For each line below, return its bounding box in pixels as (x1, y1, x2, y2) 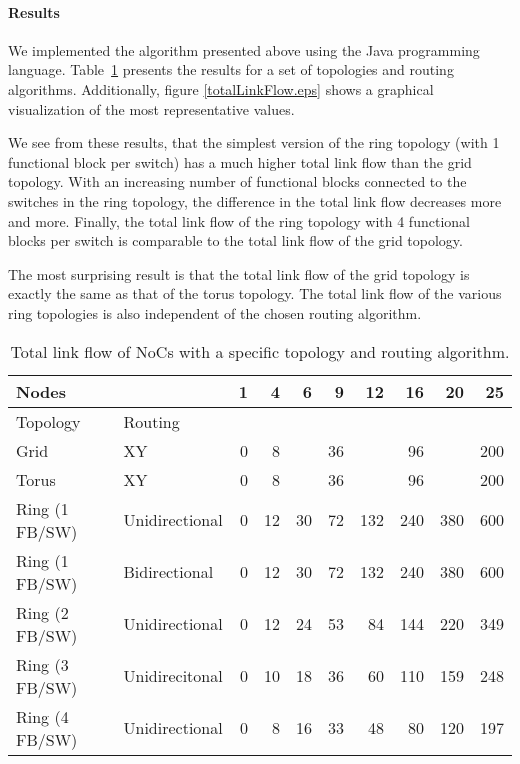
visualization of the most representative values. (8, 98, 295, 119)
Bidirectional (123, 560, 214, 584)
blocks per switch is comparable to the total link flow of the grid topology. (8, 230, 463, 251)
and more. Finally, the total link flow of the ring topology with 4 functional (8, 210, 470, 231)
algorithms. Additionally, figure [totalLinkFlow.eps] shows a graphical (8, 78, 434, 99)
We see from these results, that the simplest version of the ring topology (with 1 (8, 132, 500, 153)
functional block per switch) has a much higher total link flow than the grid (8, 151, 472, 172)
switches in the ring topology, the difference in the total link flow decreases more (8, 190, 502, 211)
